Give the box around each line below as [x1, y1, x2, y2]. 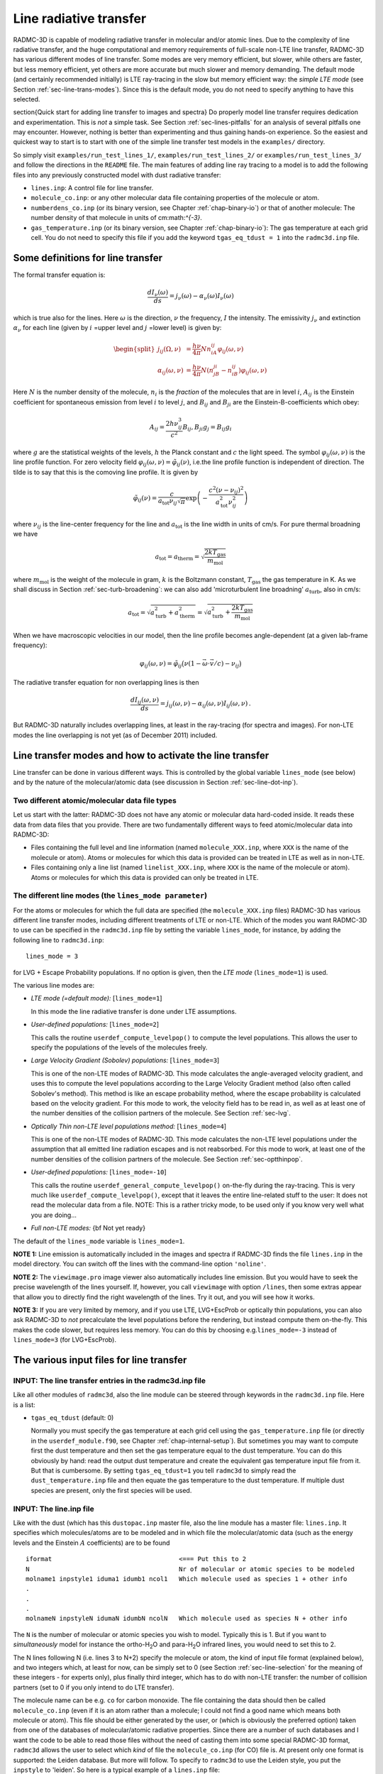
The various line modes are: [13, 981, 95, 990]
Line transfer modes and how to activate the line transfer [13, 749, 270, 761]
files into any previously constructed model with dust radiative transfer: [13, 170, 221, 179]
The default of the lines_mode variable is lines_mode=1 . [13, 1237, 185, 1245]
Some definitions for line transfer [13, 252, 163, 264]
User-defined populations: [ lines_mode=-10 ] [30, 1168, 167, 1177]
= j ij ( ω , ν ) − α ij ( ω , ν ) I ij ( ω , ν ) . [160, 700, 251, 709]
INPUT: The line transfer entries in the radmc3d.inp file [13, 1375, 206, 1385]
